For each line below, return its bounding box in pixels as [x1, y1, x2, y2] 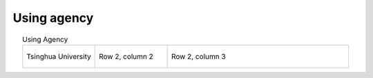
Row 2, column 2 [99, 51, 153, 61]
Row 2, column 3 [171, 51, 226, 61]
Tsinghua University [26, 51, 91, 61]
